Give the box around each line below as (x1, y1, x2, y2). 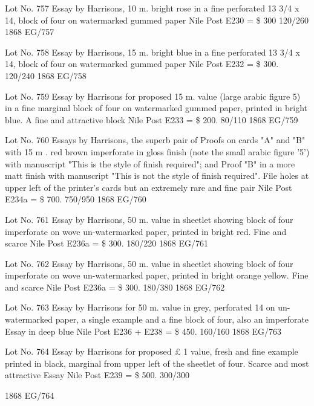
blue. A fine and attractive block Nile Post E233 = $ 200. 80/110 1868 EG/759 (5, 113, 298, 126)
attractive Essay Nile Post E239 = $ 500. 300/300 (5, 369, 189, 381)
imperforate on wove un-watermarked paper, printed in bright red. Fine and (5, 225, 287, 237)
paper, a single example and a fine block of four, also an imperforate (55, 313, 309, 326)
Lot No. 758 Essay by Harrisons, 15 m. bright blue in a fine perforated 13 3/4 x (5, 45, 300, 58)
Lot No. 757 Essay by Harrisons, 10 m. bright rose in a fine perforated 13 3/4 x (5, 2, 299, 14)
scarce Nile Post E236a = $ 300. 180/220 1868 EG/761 (5, 237, 209, 250)
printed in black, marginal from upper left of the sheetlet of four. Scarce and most (5, 356, 309, 369)
